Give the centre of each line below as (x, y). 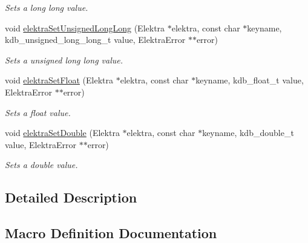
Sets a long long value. (47, 7)
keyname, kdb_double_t (248, 133)
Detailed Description (71, 197)
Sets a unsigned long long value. (64, 60)
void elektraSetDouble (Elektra (62, 133)
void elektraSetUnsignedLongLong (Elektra (85, 28)
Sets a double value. (41, 165)
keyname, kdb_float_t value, (250, 80)
